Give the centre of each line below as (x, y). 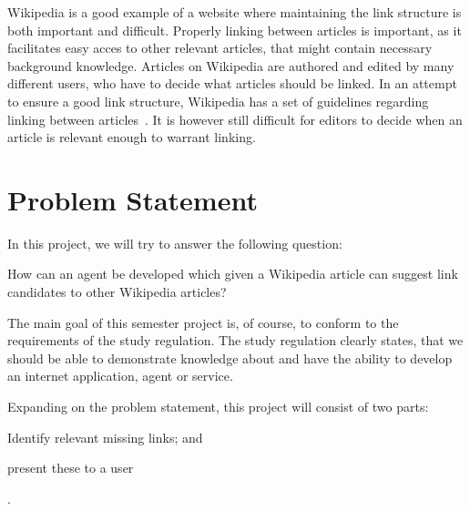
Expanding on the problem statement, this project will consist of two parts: (218, 407)
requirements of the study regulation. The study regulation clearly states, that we (235, 340)
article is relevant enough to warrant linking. (132, 137)
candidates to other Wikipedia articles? (117, 292)
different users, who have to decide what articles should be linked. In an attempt (232, 83)
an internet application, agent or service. (120, 376)
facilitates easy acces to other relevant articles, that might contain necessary (220, 48)
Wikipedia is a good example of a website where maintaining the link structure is (235, 12)
